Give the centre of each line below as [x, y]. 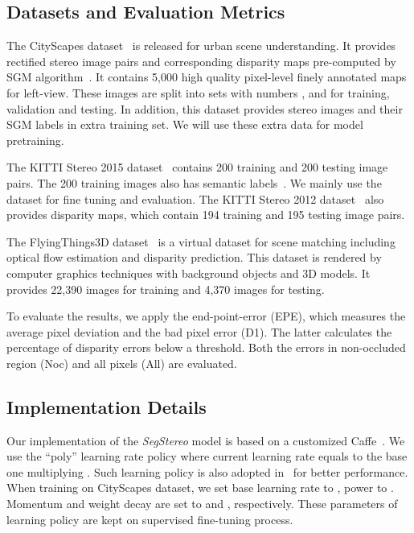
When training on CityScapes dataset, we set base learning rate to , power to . [200, 488]
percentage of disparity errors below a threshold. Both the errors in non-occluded [206, 347]
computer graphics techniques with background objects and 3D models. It [189, 273]
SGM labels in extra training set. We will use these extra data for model [185, 124]
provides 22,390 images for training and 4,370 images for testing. [166, 289]
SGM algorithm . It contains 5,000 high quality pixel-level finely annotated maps [207, 77]
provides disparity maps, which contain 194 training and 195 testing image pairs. [206, 215]
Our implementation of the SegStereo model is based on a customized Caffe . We [206, 440]
